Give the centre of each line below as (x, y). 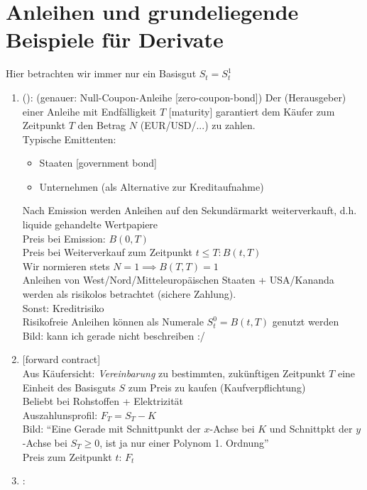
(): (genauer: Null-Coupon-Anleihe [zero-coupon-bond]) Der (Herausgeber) (184, 97)
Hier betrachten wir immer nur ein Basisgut (101, 73)
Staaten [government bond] (98, 163)
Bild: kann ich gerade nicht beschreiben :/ (114, 335)
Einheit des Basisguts (69, 387)
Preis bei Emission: (64, 238)
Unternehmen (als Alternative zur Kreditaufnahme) (152, 186)
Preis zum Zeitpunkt (67, 456)
